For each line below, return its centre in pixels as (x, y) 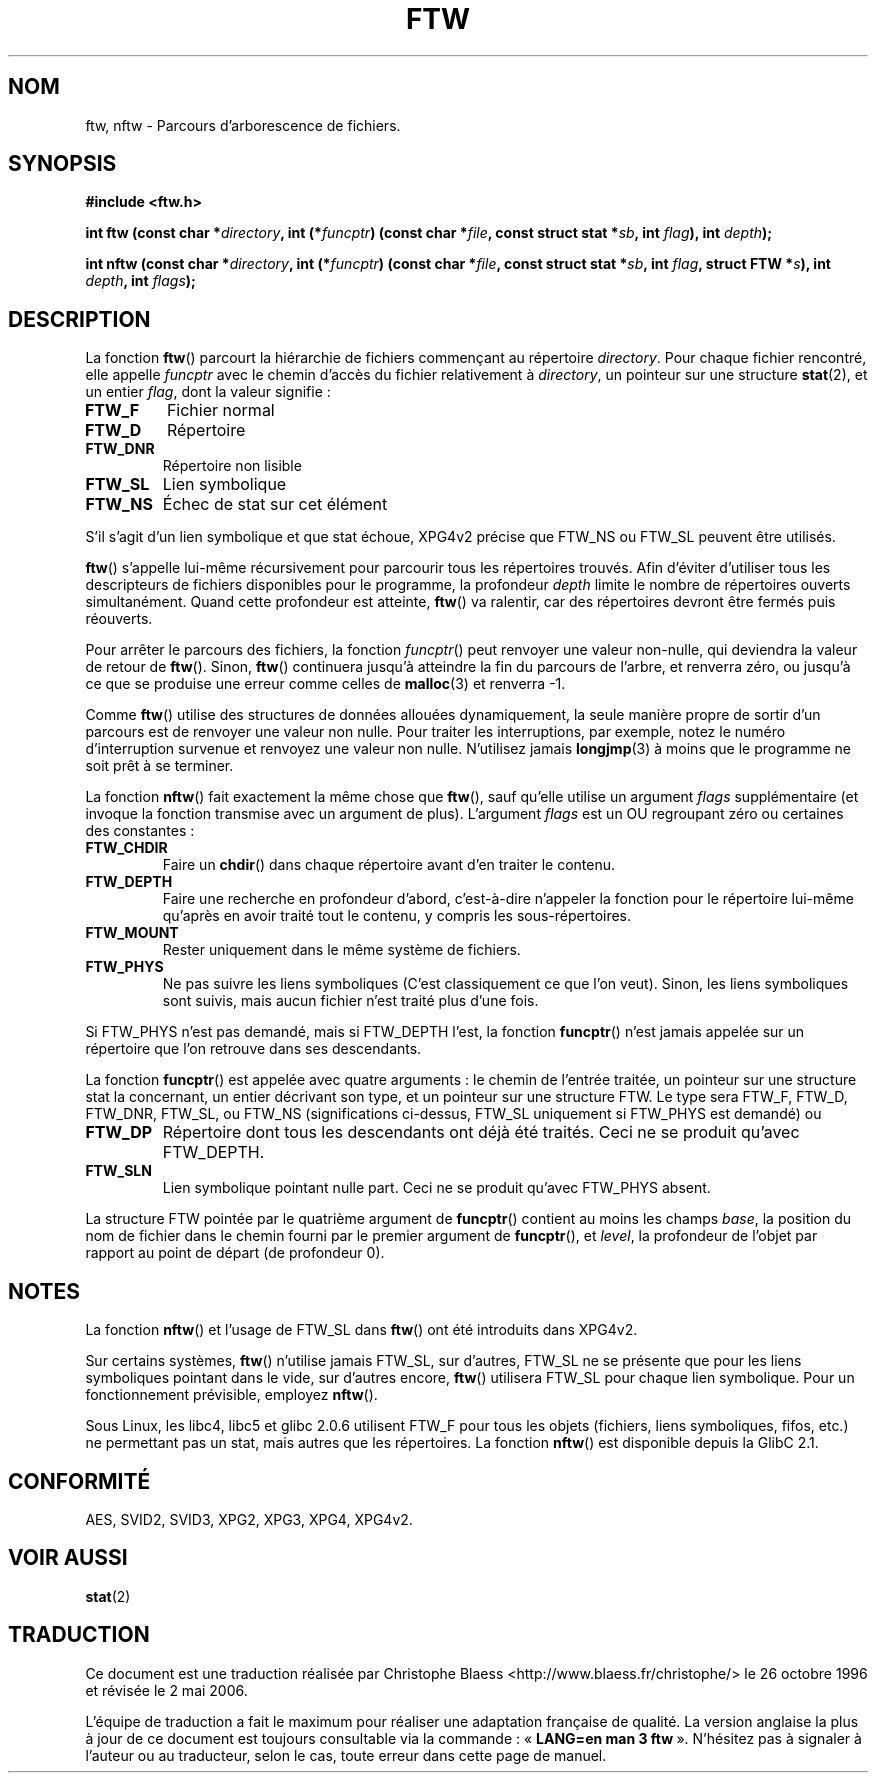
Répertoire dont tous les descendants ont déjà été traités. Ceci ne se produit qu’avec (481, 1132)
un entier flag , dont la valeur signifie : (208, 392)
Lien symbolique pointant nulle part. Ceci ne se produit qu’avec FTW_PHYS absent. (436, 1188)
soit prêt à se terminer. (159, 766)
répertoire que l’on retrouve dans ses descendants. (253, 1049)
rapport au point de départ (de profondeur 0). (235, 1253)
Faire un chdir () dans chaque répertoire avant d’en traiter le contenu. (389, 865)
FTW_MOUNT (132, 933)
